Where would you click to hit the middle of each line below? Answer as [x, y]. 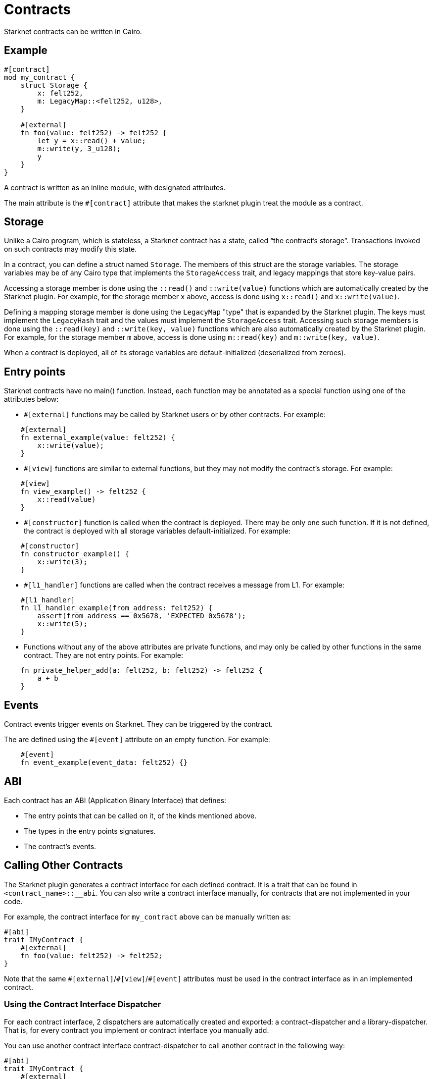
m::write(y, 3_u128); [79, 148]
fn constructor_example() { [75, 554]
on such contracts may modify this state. [71, 249]
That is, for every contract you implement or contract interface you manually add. [137, 1030]
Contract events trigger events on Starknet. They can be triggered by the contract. [139, 724]
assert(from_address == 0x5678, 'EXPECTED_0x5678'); [142, 616]
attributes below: [31, 399]
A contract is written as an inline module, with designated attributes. [115, 187]
